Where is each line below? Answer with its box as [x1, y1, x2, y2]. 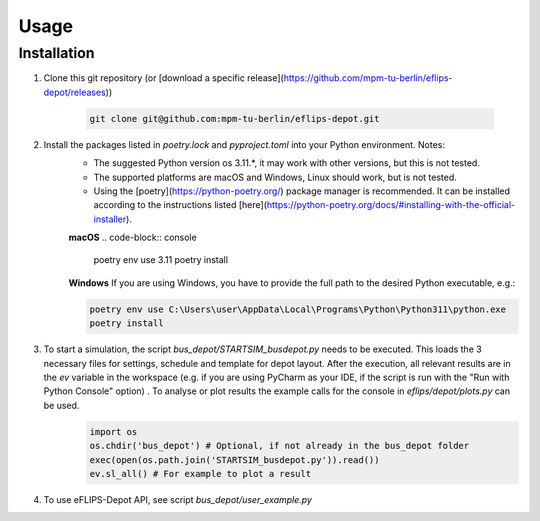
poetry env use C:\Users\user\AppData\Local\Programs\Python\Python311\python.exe [89, 303, 507, 315]
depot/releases [43, 86, 107, 98]
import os [89, 426, 138, 437]
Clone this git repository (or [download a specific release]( [43, 72, 284, 84]
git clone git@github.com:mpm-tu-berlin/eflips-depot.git [89, 113, 380, 124]
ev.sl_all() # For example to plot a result [89, 468, 312, 479]
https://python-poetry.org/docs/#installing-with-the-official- [266, 199, 516, 211]
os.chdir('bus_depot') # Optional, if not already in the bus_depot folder [89, 440, 470, 452]
